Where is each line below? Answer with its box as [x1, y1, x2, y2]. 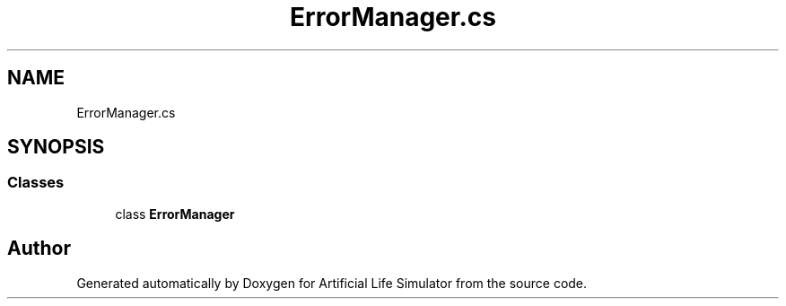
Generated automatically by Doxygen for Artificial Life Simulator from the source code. [76, 275, 588, 291]
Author [7, 237, 71, 260]
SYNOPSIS [7, 136, 105, 159]
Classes [7, 173, 65, 192]
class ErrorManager [115, 205, 235, 222]
